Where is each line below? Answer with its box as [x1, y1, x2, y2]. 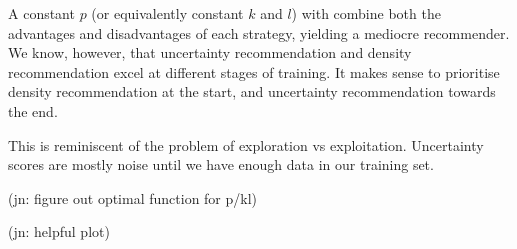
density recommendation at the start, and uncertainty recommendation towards [8, 81, 496, 102]
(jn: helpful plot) [8, 221, 110, 242]
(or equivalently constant [91, 3, 244, 23]
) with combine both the [291, 3, 441, 23]
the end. [8, 100, 58, 121]
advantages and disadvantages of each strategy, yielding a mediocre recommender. [8, 22, 510, 43]
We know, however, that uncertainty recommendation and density [8, 42, 412, 63]
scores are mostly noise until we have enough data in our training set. [8, 154, 434, 175]
